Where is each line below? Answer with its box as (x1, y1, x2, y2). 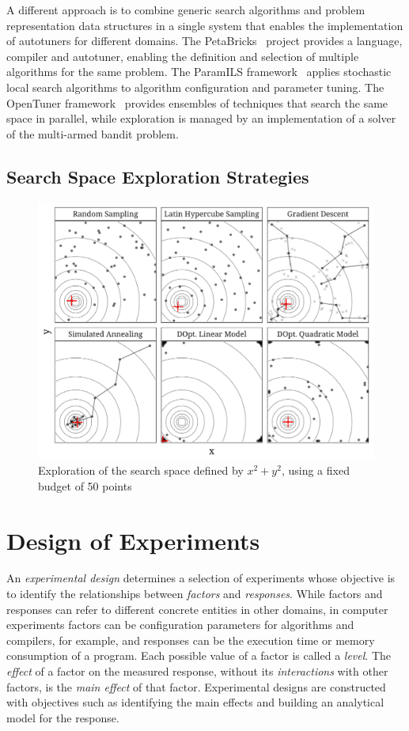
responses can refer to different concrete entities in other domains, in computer (6, 600, 388, 617)
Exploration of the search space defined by (38, 462, 244, 479)
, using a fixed (281, 462, 350, 479)
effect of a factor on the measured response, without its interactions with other (6, 663, 388, 680)
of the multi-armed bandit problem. (6, 125, 179, 142)
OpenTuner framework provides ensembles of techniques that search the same (6, 94, 388, 111)
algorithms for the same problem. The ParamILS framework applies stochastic (6, 63, 392, 80)
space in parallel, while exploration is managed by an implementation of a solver (6, 110, 396, 127)
